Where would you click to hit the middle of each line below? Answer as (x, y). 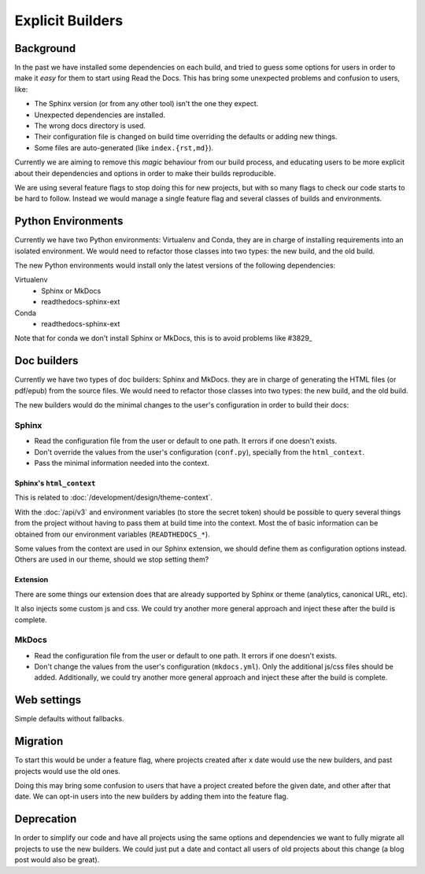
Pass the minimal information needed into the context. (122, 463)
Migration (39, 741)
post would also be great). (57, 860)
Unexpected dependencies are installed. (100, 115)
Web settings (48, 700)
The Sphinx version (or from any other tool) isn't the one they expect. (146, 104)
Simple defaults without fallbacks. (70, 719)
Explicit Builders (69, 20)
